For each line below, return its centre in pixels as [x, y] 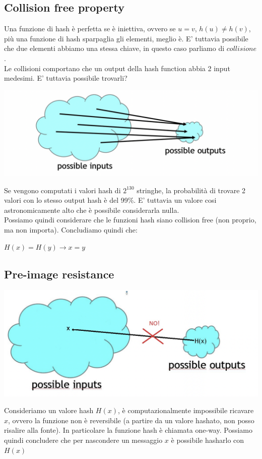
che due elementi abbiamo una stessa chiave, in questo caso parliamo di [114, 48]
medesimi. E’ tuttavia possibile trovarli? [66, 78]
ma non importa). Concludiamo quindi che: [71, 230]
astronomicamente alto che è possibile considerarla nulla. [92, 210]
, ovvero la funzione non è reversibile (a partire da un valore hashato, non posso [131, 420]
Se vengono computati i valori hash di [62, 190]
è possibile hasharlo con [208, 440]
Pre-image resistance [59, 274]
